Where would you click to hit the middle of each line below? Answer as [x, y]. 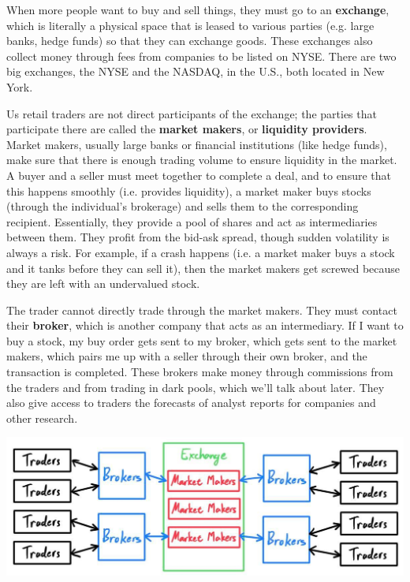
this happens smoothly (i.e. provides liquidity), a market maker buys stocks [189, 190]
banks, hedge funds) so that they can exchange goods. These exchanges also [190, 41]
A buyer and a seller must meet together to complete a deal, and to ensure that [199, 175]
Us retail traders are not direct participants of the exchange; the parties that [192, 113]
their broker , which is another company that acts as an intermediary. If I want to [205, 325]
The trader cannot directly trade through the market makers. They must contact [202, 310]
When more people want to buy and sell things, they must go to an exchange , [198, 9]
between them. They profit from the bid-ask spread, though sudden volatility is [198, 237]
